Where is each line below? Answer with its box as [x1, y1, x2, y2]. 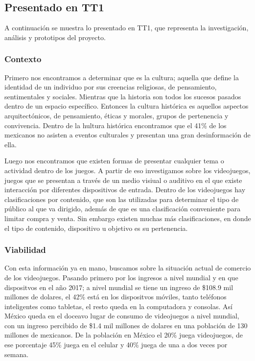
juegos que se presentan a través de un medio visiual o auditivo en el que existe [4, 175, 242, 185]
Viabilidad [4, 244, 46, 256]
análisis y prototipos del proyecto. [4, 32, 106, 42]
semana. [4, 349, 29, 359]
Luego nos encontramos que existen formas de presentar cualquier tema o [4, 156, 224, 166]
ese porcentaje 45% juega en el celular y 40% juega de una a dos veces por [4, 339, 228, 350]
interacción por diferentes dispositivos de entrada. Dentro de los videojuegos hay [4, 184, 246, 195]
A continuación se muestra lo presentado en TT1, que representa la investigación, [4, 23, 249, 33]
